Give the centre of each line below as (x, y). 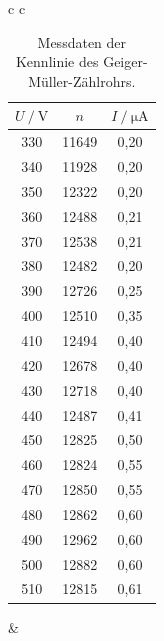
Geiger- (125, 61)
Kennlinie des (57, 61)
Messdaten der (82, 41)
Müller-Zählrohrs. (82, 80)
